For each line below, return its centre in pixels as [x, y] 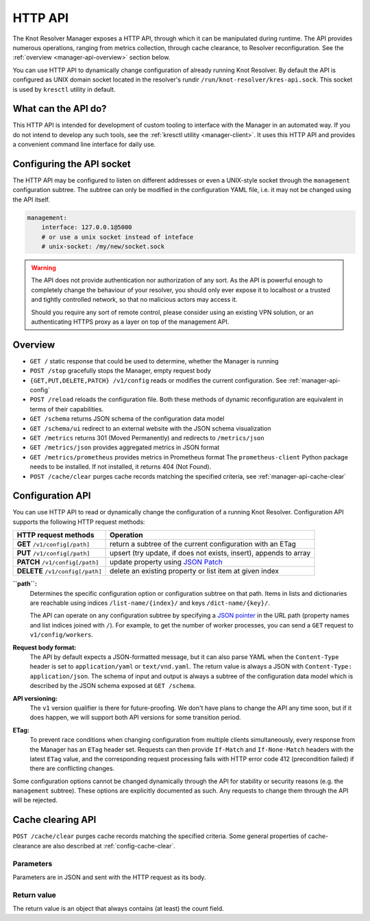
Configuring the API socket [72, 164]
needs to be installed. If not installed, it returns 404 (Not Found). [121, 467]
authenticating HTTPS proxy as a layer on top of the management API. [130, 322]
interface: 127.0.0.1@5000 [87, 227]
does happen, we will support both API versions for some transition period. [135, 717]
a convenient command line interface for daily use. [84, 145]
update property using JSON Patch [166, 562]
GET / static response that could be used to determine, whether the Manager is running [154, 361]
